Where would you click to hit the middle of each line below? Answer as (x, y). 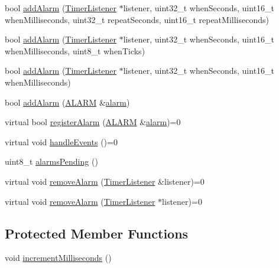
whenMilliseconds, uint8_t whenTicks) (75, 50)
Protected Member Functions (97, 233)
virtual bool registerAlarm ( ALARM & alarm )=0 (93, 122)
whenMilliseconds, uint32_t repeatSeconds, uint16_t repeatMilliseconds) (137, 19)
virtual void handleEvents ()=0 (61, 141)
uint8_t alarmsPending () (51, 161)
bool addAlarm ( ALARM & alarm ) (67, 102)
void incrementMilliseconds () (58, 258)
